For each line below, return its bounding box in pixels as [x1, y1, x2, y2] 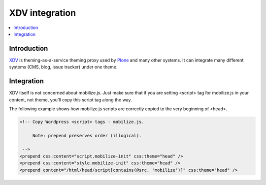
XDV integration [9, 7, 76, 18]
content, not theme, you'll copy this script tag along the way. [9, 96, 133, 103]
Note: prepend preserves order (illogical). [32, 133, 142, 138]
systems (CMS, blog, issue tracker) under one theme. [9, 64, 118, 70]
